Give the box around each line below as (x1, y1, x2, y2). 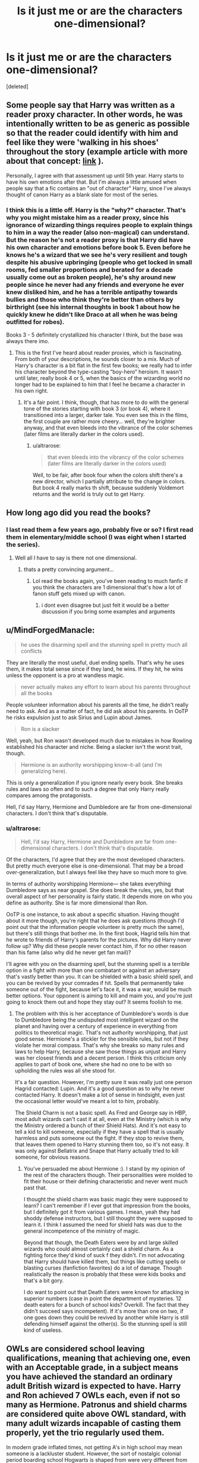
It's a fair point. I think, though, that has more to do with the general (23, 399, 189, 406)
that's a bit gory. (23, 1277, 64, 1284)
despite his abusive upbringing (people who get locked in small (6, 258, 192, 266)
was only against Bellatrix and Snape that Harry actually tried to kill (14, 1147, 179, 1154)
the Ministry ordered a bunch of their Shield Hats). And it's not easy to (14, 1122, 187, 1129)
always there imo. (6, 338, 49, 345)
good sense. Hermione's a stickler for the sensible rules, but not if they (14, 1035, 189, 1042)
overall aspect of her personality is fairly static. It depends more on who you (6, 893, 193, 900)
